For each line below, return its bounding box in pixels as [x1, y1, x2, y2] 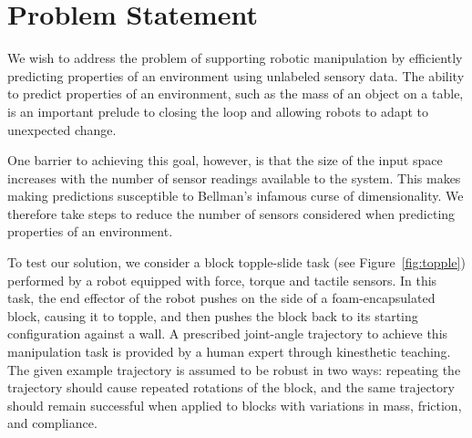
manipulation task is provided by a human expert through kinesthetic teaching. [7, 342, 451, 361]
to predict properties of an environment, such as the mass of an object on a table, [7, 84, 464, 103]
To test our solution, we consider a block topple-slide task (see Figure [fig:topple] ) [7, 253, 466, 272]
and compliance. [7, 413, 97, 433]
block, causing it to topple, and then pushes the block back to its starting [7, 306, 418, 325]
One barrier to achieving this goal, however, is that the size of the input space [7, 151, 443, 170]
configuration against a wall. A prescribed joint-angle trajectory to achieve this [7, 324, 448, 343]
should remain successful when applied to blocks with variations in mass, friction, [7, 395, 462, 414]
